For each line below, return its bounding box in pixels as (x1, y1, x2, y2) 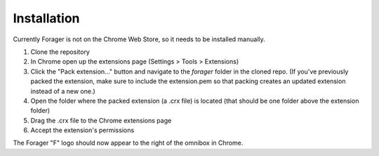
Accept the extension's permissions (30, 126, 135, 134)
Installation (13, 10, 80, 26)
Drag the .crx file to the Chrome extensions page (30, 116, 172, 125)
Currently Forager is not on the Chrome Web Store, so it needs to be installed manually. (13, 35, 266, 43)
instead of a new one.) (30, 87, 96, 95)
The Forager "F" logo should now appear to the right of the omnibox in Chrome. (13, 139, 244, 147)
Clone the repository (30, 48, 91, 56)
